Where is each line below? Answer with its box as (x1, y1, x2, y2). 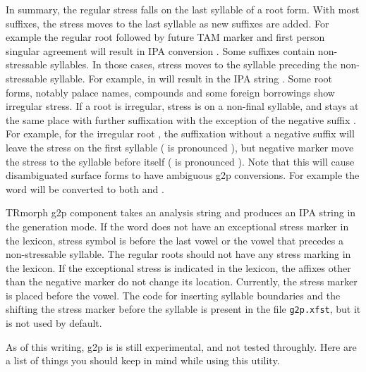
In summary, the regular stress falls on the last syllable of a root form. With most (6, 2, 360, 16)
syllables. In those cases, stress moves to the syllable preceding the (50, 57, 338, 72)
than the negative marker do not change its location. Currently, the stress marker (6, 274, 358, 289)
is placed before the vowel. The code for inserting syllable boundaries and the (6, 287, 341, 302)
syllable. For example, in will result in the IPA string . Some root (50, 70, 333, 85)
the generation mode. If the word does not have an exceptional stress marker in (6, 218, 349, 233)
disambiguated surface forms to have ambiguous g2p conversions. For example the (6, 168, 360, 182)
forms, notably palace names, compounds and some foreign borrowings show (6, 85, 335, 99)
